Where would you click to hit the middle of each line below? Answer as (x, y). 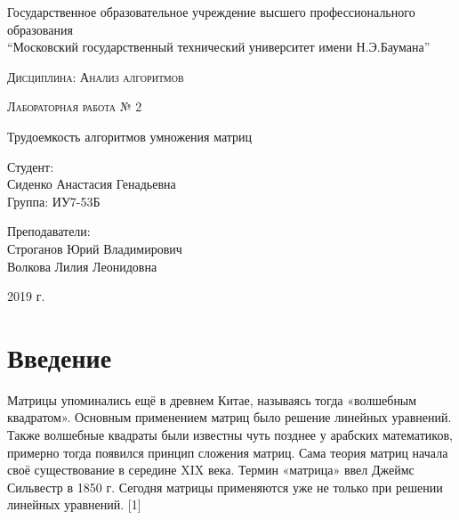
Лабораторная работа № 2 (75, 106)
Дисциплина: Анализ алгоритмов (96, 76)
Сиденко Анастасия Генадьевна (92, 184)
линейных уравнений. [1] (74, 504)
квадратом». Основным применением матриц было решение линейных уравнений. (229, 417)
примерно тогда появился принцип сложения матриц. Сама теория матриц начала (228, 452)
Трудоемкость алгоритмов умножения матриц (130, 136)
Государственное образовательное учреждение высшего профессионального (211, 12)
